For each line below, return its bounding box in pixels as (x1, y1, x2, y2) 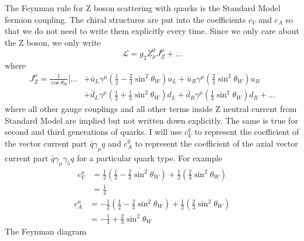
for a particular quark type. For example (77, 151, 223, 164)
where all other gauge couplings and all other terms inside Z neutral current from (5, 103, 297, 115)
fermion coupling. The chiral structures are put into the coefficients (5, 13, 246, 25)
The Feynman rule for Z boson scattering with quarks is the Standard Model (5, 2, 281, 13)
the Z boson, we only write (5, 36, 101, 48)
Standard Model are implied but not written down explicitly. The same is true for (5, 114, 298, 126)
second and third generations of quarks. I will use (5, 125, 182, 138)
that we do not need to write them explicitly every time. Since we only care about (5, 25, 299, 37)
